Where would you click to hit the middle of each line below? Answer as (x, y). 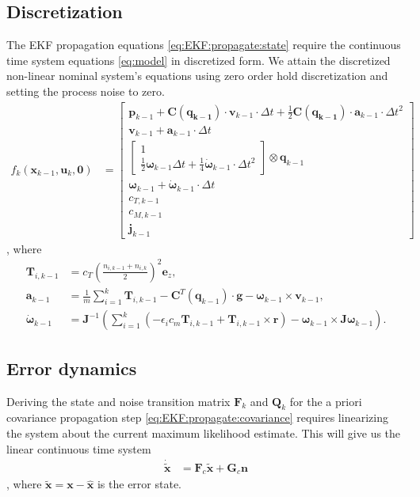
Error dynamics (72, 368)
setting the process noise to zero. (86, 91)
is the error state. (139, 484)
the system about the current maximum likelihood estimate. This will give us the (204, 433)
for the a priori (326, 401)
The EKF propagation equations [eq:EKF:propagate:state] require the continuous (204, 45)
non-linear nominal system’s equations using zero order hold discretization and (197, 76)
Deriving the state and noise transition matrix (118, 401)
